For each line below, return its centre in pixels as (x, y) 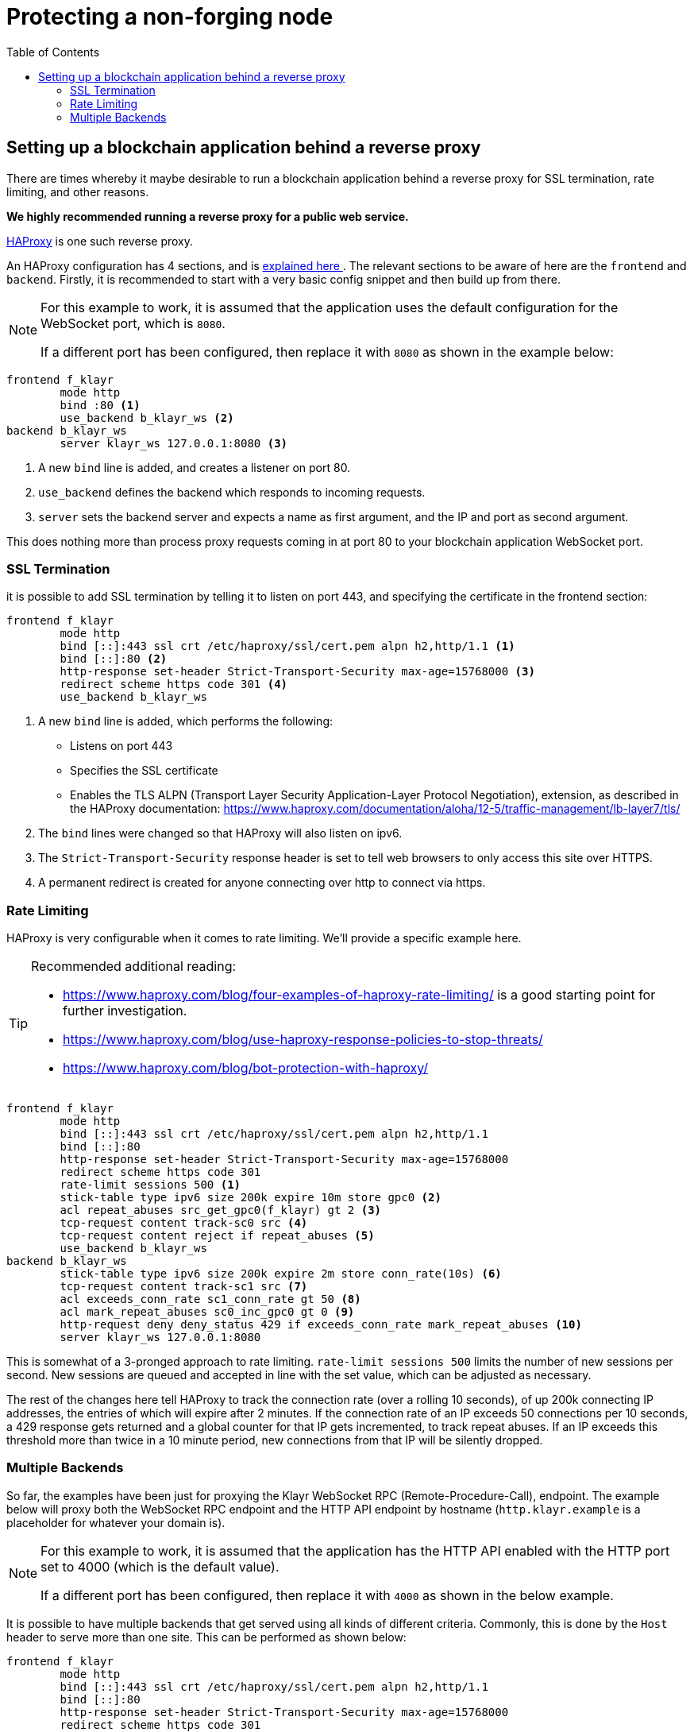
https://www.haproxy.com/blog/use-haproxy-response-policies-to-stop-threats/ (303, 1040)
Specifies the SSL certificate (144, 771)
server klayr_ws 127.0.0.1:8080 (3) (174, 443)
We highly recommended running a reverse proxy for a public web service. (208, 216)
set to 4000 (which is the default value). (160, 1566)
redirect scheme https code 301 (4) (174, 684)
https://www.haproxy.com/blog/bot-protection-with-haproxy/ (245, 1068)
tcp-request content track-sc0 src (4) (184, 1223)
